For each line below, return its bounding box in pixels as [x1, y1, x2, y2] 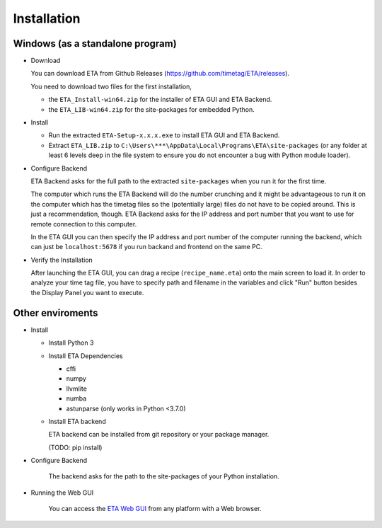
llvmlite [66, 384, 88, 393]
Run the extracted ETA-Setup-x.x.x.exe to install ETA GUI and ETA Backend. [48, 131, 280, 139]
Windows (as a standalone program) [13, 38, 177, 50]
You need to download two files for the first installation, [30, 82, 192, 91]
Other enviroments [13, 306, 98, 318]
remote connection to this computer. [30, 219, 137, 228]
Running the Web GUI [30, 488, 94, 497]
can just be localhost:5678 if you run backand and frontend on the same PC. [30, 243, 263, 251]
